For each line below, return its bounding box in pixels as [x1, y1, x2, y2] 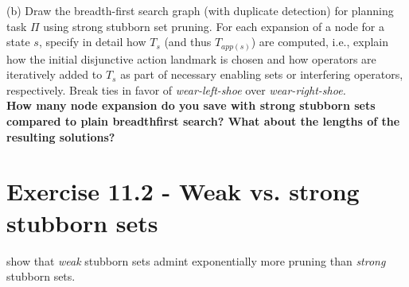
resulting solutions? [6, 128, 115, 145]
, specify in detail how [38, 33, 146, 50]
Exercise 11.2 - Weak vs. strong [6, 175, 360, 207]
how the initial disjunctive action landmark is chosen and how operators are [6, 50, 376, 67]
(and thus [164, 33, 212, 50]
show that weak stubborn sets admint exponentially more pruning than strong [6, 252, 386, 269]
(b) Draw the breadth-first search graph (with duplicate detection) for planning [6, 2, 394, 18]
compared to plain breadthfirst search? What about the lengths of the [6, 113, 400, 130]
